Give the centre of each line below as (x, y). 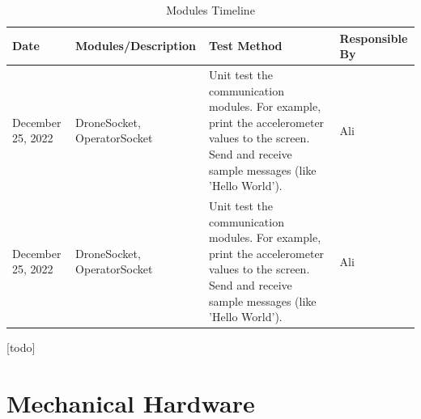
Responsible (374, 38)
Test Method (246, 46)
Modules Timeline (210, 10)
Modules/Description (136, 46)
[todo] (21, 347)
